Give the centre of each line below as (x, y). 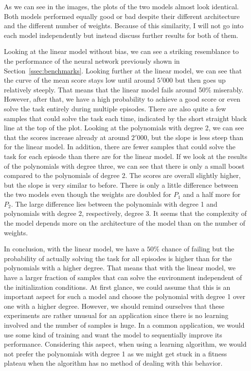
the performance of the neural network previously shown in (92, 61)
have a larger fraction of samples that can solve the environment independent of (123, 277)
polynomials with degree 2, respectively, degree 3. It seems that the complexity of (125, 213)
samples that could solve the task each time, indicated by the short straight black (125, 118)
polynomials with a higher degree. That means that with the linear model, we (120, 268)
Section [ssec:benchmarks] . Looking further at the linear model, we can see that (123, 70)
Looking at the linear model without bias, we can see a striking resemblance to (121, 51)
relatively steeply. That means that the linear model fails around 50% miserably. (124, 89)
